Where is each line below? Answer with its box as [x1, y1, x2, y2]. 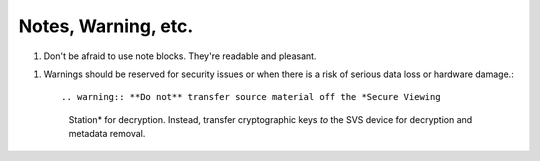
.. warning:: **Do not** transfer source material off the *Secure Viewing [61, 91, 441, 103]
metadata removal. [68, 128, 146, 140]
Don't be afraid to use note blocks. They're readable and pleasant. [43, 50, 317, 62]
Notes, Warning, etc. [18, 15, 194, 37]
